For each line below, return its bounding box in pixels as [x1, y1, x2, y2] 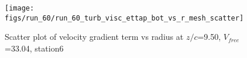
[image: [5, 4, 35, 12]
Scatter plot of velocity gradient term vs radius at [5, 30, 184, 43]
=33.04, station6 [5, 42, 64, 54]
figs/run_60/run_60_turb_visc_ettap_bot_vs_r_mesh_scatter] [5, 13, 244, 22]
